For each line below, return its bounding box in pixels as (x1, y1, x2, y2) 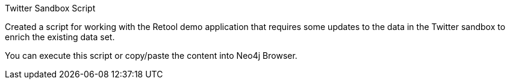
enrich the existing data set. (5, 32, 115, 42)
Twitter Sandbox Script (5, 3, 96, 13)
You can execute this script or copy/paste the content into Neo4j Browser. (5, 50, 297, 61)
